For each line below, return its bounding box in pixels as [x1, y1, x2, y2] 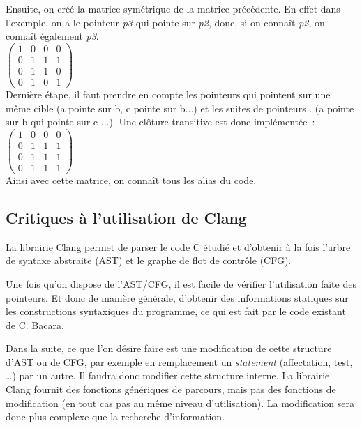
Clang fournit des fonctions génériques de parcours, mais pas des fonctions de [6, 382, 336, 397]
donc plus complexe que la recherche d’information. [6, 409, 225, 424]
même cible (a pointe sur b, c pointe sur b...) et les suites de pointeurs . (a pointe [6, 100, 354, 115]
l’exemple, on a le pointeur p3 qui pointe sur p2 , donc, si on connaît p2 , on [6, 15, 325, 29]
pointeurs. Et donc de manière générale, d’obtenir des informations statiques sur [6, 290, 349, 305]
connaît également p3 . [6, 29, 99, 43]
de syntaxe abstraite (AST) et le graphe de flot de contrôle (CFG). [6, 253, 292, 268]
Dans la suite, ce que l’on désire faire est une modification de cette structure [6, 341, 332, 356]
